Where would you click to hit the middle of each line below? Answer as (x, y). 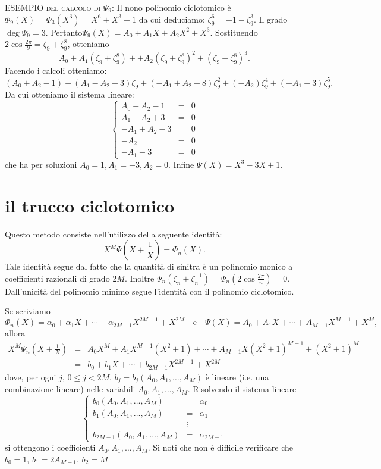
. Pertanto (64, 32)
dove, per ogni (31, 376)
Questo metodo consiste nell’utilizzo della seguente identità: (114, 234)
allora (15, 333)
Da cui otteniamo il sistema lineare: (70, 94)
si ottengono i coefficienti (50, 447)
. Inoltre (139, 278)
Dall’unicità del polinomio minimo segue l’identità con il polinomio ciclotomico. (149, 291)
